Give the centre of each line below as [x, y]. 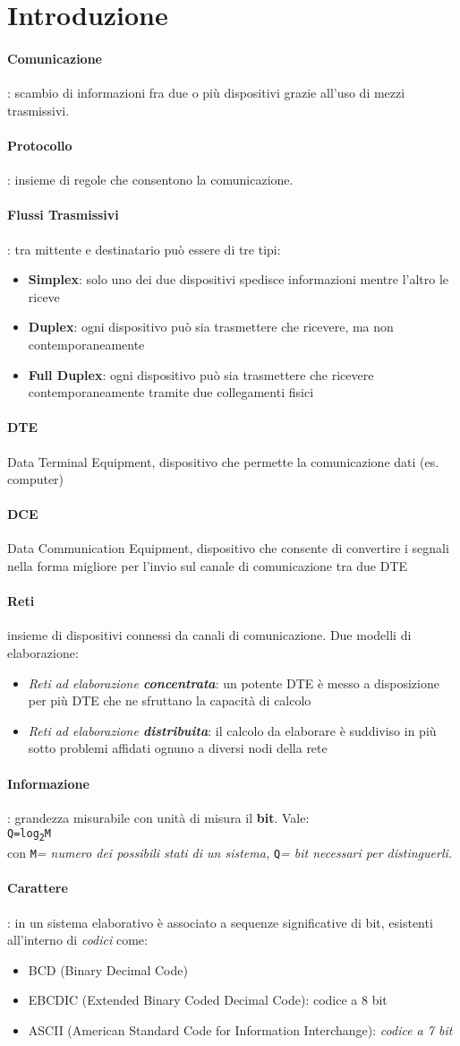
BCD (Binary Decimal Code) [108, 969]
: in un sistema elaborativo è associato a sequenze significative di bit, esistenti [220, 922]
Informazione [48, 783]
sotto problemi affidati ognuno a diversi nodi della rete [178, 748]
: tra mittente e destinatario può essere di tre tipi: [144, 249]
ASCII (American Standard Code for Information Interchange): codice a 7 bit [240, 1029]
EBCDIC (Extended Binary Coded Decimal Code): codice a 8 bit [208, 1000]
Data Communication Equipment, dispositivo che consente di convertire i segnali [228, 548]
